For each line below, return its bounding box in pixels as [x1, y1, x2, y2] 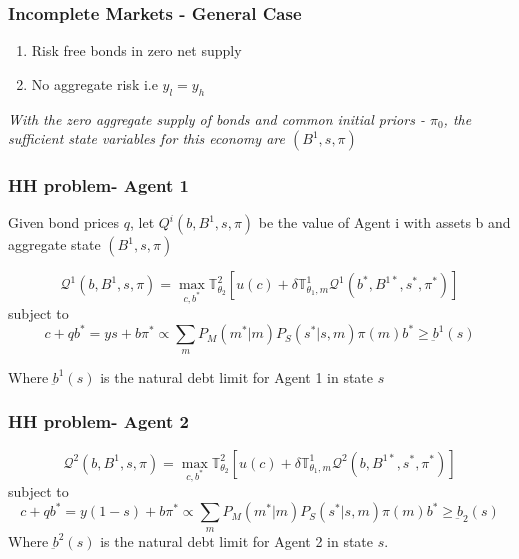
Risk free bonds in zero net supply [31, 40, 242, 61]
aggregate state [8, 234, 101, 255]
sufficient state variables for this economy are [8, 128, 285, 149]
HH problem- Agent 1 [8, 173, 189, 198]
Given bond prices [8, 212, 120, 233]
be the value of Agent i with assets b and [258, 212, 511, 233]
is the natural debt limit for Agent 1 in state [100, 366, 374, 387]
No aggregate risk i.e [31, 73, 158, 94]
